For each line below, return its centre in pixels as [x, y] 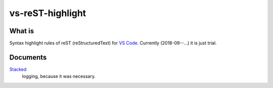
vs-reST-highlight [48, 13]
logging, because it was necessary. [59, 76]
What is [22, 31]
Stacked [18, 69]
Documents [28, 57]
